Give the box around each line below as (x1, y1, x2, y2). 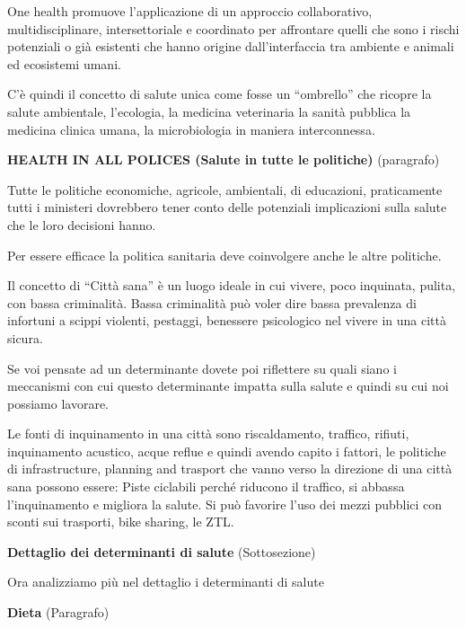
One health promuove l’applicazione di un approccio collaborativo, (7, 2, 373, 20)
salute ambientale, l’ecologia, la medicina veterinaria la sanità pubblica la (7, 102, 411, 120)
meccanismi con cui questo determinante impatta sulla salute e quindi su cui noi (7, 376, 449, 395)
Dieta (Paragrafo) (7, 603, 110, 622)
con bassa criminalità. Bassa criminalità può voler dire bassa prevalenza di (7, 293, 417, 312)
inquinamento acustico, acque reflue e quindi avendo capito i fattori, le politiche (7, 441, 446, 460)
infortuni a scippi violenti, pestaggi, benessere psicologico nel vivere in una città (7, 311, 446, 330)
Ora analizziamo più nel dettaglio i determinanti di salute (7, 572, 324, 591)
